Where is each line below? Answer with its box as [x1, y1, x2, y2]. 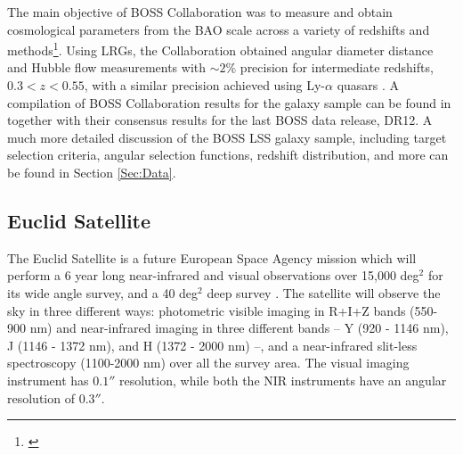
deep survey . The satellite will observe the [207, 283, 441, 302]
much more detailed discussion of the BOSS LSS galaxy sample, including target [7, 128, 447, 146]
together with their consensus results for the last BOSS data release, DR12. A [7, 111, 433, 129]
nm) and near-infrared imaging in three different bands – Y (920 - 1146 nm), [29, 318, 449, 337]
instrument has [7, 370, 89, 389]
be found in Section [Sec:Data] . [7, 163, 176, 181]
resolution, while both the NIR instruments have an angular [118, 370, 447, 389]
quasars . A [337, 76, 400, 95]
